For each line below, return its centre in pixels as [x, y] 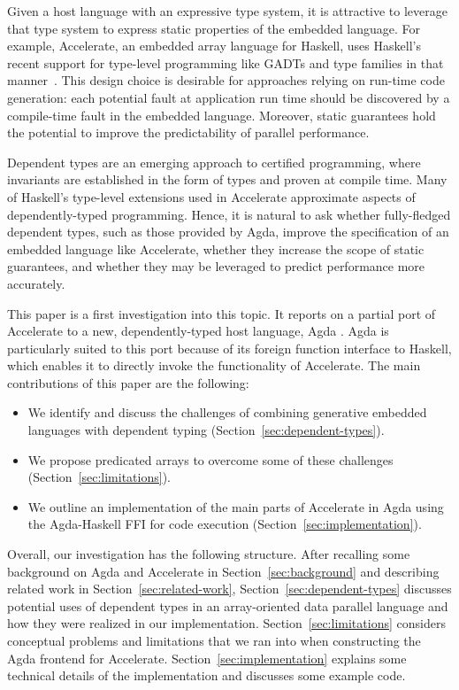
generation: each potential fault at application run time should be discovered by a [229, 97]
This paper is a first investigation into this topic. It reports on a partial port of [222, 313]
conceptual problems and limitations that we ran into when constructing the [214, 640]
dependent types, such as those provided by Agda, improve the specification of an [228, 232]
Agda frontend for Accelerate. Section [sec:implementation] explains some [207, 658]
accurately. [36, 283]
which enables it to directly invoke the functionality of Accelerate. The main [214, 365]
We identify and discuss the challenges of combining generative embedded [227, 412]
